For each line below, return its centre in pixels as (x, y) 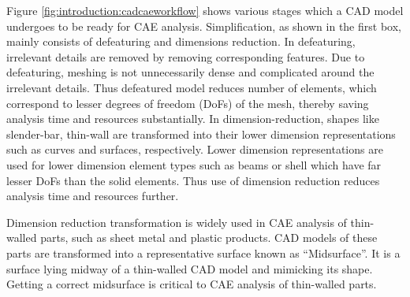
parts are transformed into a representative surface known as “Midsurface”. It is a (203, 252)
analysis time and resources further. (93, 196)
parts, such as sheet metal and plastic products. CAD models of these (209, 238)
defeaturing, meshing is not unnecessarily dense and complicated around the (190, 72)
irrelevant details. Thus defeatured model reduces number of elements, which (192, 87)
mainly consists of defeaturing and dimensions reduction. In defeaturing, (181, 41)
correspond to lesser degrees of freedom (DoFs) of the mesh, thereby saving (188, 103)
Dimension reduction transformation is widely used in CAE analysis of (177, 222)
